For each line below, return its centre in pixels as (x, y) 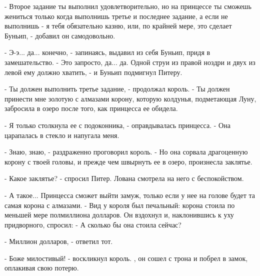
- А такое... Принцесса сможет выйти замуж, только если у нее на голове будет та (130, 195)
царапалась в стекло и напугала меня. (62, 135)
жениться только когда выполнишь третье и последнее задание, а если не (116, 16)
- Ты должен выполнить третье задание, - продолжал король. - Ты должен (117, 89)
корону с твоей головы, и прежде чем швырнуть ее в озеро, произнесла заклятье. (128, 161)
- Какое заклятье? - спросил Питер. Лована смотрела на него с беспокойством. (124, 178)
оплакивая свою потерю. (42, 268)
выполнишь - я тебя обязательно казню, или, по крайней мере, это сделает (118, 26)
